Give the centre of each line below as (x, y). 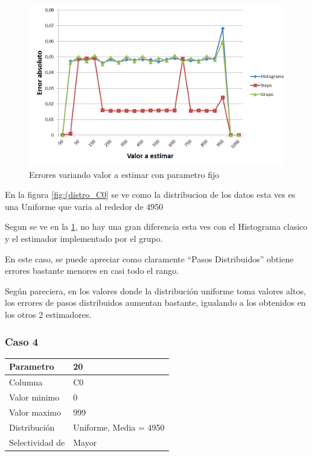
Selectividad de (37, 442)
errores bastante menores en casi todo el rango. (92, 271)
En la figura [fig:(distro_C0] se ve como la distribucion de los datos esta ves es (150, 195)
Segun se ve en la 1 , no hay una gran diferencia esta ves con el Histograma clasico (156, 226)
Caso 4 (22, 341)
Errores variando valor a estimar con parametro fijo (124, 174)
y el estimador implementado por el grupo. (84, 239)
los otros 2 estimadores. (48, 315)
